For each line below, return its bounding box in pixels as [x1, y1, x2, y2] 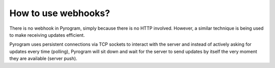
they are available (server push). [9, 55, 77, 61]
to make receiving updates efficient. [9, 32, 85, 38]
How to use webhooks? [9, 8, 111, 19]
